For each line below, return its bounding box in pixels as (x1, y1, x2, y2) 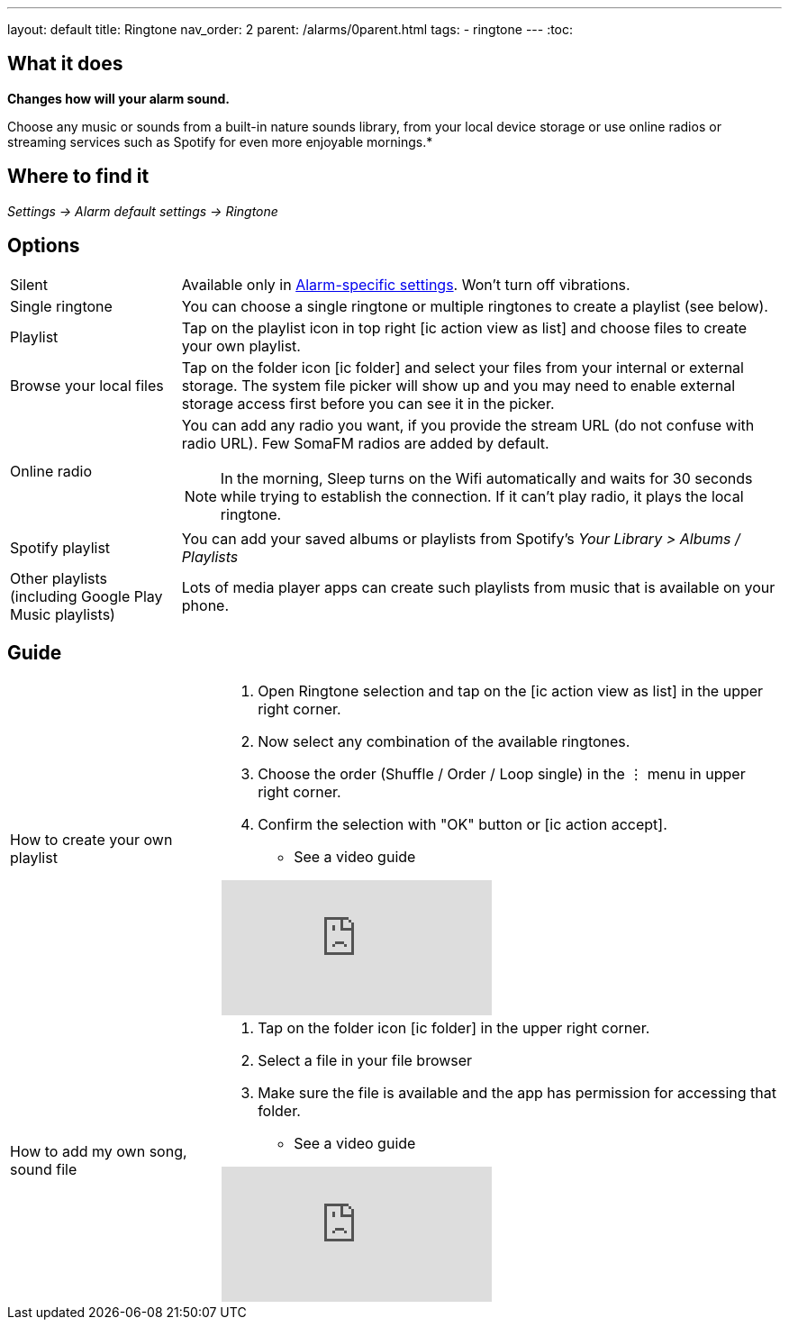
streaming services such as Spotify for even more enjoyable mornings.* (7, 133, 433, 150)
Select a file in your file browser (258, 1051, 473, 1070)
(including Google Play (10, 586, 163, 605)
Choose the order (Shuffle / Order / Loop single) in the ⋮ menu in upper (258, 765, 746, 784)
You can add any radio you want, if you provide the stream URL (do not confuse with (181, 415, 755, 434)
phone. (181, 595, 230, 614)
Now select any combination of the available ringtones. (258, 732, 630, 751)
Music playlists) (10, 604, 115, 623)
